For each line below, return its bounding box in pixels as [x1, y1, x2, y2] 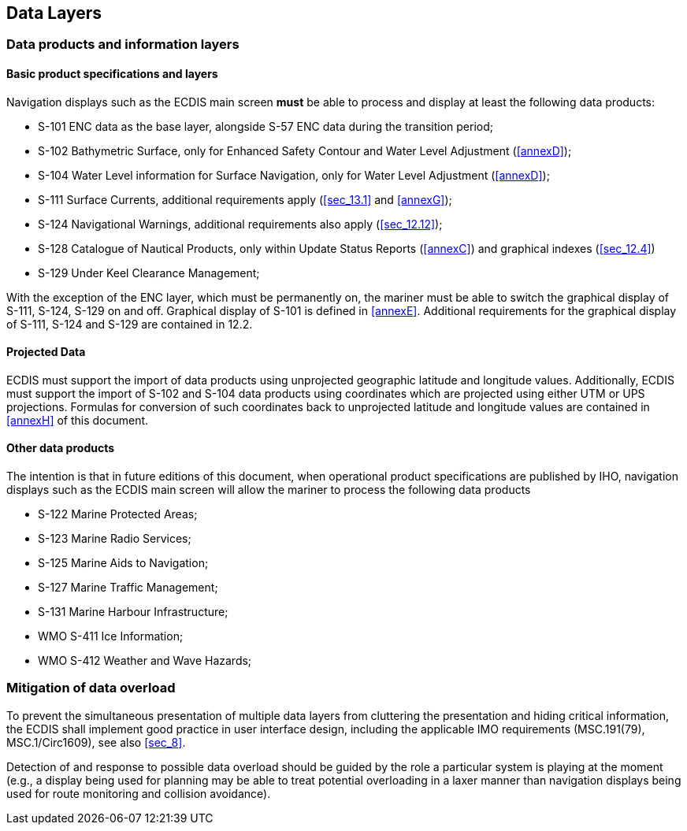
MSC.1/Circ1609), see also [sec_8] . [6, 735, 186, 749]
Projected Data [6, 345, 86, 359]
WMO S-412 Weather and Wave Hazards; [38, 654, 252, 668]
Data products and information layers [6, 36, 240, 53]
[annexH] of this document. [6, 413, 149, 427]
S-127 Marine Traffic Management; [38, 581, 218, 595]
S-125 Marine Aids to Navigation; [38, 556, 209, 570]
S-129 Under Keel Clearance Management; [38, 265, 260, 280]
